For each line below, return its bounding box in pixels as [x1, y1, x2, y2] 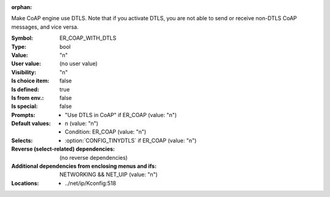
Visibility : [11, 68, 37, 76]
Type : [11, 43, 27, 50]
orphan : [11, 4, 32, 10]
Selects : [11, 137, 33, 144]
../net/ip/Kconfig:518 [65, 179, 116, 187]
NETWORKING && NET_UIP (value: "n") [59, 171, 158, 178]
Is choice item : [11, 77, 50, 85]
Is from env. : [11, 94, 44, 101]
